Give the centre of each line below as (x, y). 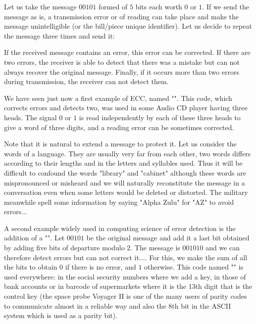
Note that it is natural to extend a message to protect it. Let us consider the (120, 144)
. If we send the (226, 6)
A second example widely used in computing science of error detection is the (120, 228)
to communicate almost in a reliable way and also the (85, 305)
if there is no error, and (101, 267)
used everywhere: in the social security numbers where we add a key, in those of (125, 276)
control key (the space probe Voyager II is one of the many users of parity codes (126, 296)
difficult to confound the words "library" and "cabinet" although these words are (125, 172)
